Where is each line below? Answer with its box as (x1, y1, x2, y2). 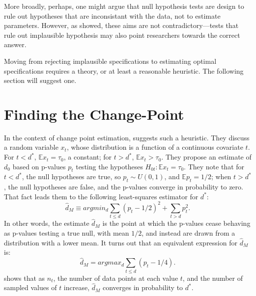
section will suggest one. (4, 75, 77, 85)
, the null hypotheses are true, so (22, 171, 121, 182)
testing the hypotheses (76, 161, 143, 171)
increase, (63, 282, 90, 293)
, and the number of (182, 272, 243, 283)
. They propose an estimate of (161, 152, 252, 162)
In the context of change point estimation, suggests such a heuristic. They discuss (4, 132, 250, 142)
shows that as (4, 272, 45, 283)
